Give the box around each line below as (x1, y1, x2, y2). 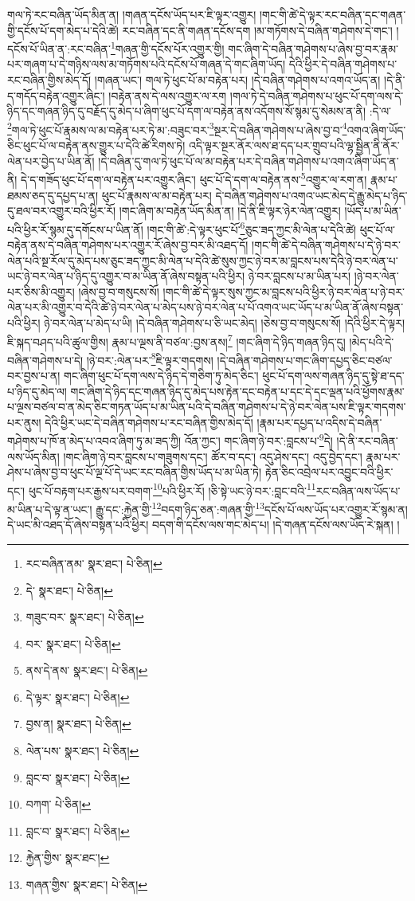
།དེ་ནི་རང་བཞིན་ (336, 433, 398, 449)
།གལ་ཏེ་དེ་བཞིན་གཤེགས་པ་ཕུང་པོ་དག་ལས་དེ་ (229, 87, 404, 104)
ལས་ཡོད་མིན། (7, 448, 60, 464)
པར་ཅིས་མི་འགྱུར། (7, 283, 75, 300)
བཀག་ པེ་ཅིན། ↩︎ (25, 796, 92, 813)
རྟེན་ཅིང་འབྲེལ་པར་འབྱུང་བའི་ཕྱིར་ (264, 464, 393, 480)
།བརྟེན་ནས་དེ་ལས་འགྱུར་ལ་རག (108, 87, 227, 104)
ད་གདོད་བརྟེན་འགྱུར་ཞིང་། (7, 87, 105, 104)
